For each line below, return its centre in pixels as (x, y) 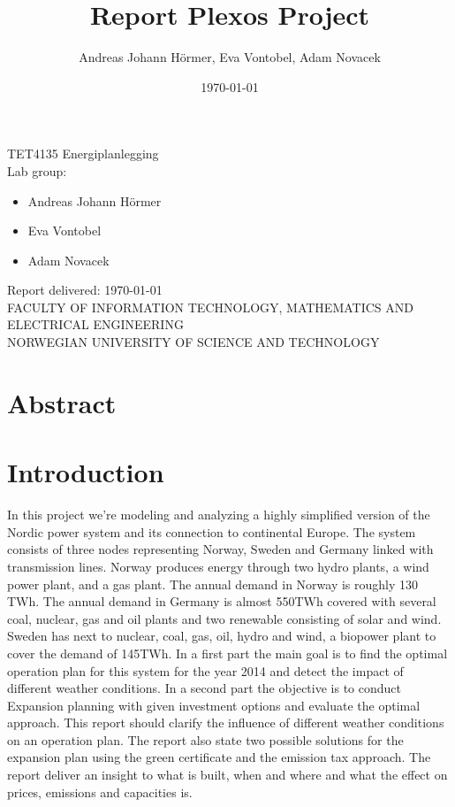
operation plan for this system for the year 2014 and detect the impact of (205, 670)
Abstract (62, 402)
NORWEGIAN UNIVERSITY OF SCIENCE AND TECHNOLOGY (193, 342)
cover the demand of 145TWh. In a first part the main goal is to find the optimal (227, 653)
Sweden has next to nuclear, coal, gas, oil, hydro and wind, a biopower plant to (222, 636)
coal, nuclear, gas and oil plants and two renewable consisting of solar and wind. (224, 618)
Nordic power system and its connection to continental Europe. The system (212, 531)
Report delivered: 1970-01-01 (85, 290)
